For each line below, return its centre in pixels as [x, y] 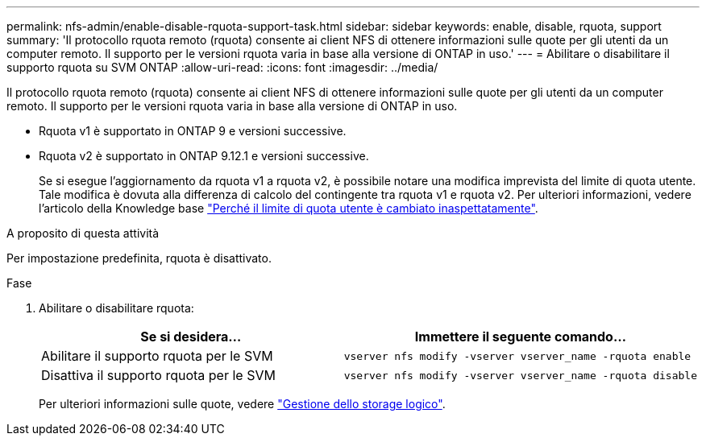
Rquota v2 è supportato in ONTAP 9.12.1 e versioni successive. [204, 156]
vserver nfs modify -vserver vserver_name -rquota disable [520, 375]
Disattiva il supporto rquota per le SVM [158, 375]
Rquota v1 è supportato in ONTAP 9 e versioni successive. [193, 131]
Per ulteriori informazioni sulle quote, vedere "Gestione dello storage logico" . [242, 404]
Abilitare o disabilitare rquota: [116, 308]
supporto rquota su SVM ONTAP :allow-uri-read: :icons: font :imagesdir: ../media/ [222, 67]
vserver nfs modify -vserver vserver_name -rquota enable [517, 356]
